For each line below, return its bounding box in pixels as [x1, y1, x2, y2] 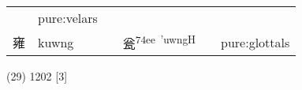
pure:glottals [221, 32, 290, 51]
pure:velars [38, 9, 98, 27]
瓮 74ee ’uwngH [122, 32, 196, 53]
